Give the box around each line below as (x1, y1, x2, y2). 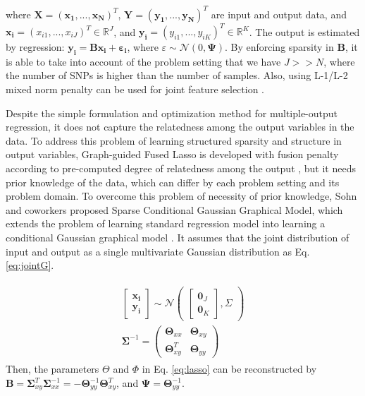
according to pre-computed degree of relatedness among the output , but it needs (6, 160, 356, 175)
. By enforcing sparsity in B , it (224, 40, 358, 54)
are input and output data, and (211, 6, 347, 21)
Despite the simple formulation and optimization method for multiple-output (6, 105, 338, 120)
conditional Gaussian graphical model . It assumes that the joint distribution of (6, 229, 349, 244)
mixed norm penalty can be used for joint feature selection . (6, 81, 265, 96)
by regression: (6, 40, 65, 54)
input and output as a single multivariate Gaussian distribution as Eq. (6, 244, 310, 258)
